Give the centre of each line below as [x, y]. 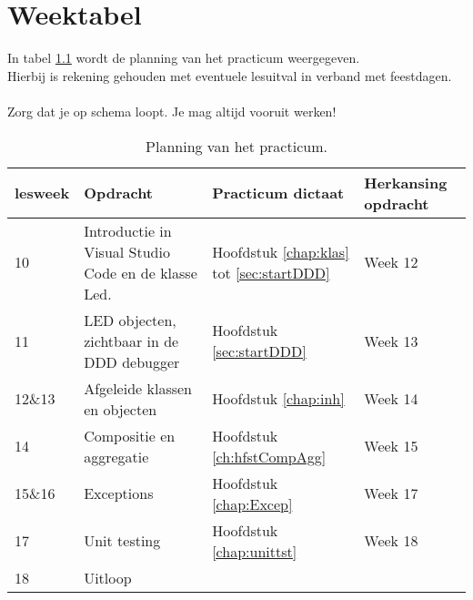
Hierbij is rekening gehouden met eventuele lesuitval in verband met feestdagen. [230, 75]
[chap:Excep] [252, 503]
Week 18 [391, 540]
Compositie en [130, 435]
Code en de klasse [141, 272]
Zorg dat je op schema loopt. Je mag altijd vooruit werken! [172, 111]
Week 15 [391, 446]
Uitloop [108, 577]
